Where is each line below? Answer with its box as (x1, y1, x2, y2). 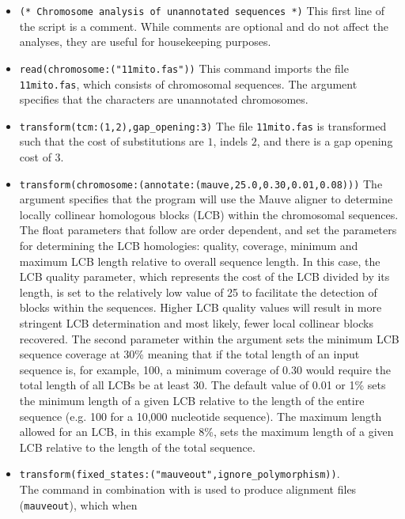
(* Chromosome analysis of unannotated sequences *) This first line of (19, 2, 384, 18)
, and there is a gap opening (256, 133, 393, 150)
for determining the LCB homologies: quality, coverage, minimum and (19, 237, 358, 254)
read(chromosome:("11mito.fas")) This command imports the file (19, 59, 349, 76)
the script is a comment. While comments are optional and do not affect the (19, 17, 388, 34)
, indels (213, 133, 248, 150)
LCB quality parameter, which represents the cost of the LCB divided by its (19, 268, 390, 285)
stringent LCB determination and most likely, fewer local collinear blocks (19, 315, 374, 331)
